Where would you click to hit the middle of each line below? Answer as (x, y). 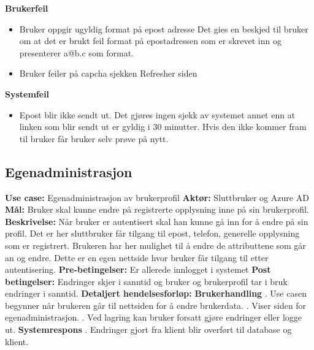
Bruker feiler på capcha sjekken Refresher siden (108, 73)
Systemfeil (27, 93)
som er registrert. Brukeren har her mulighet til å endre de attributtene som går (155, 245)
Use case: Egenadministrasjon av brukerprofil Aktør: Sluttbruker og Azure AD (157, 197)
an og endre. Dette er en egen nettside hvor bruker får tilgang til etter (137, 257)
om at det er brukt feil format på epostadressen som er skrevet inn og (150, 41)
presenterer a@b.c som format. (76, 52)
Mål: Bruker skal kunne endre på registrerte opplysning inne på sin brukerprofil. (157, 209)
